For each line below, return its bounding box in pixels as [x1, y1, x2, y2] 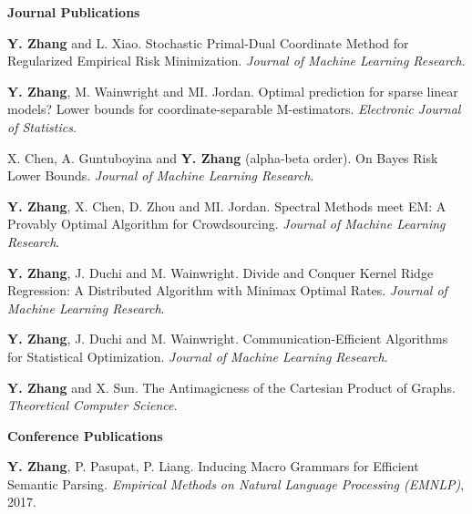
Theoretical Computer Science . [7, 396, 178, 415]
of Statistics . [7, 117, 77, 136]
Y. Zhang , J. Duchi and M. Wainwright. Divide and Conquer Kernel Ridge [7, 262, 434, 282]
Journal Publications [7, 3, 140, 21]
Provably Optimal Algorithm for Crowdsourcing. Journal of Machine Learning [7, 214, 446, 233]
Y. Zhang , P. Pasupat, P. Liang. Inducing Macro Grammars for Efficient [7, 457, 419, 476]
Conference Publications [7, 426, 163, 445]
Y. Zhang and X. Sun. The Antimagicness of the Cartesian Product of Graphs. [7, 377, 456, 396]
